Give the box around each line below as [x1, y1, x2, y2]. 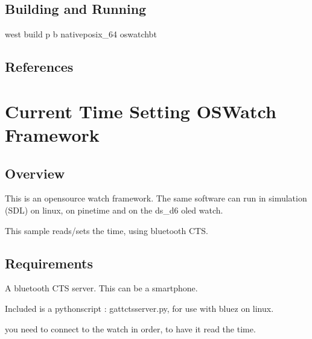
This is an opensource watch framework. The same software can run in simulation [5, 192, 307, 204]
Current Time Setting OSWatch [5, 98, 276, 123]
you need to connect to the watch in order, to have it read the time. [5, 322, 256, 335]
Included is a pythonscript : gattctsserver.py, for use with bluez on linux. [5, 302, 274, 314]
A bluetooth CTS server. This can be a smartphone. [5, 282, 198, 294]
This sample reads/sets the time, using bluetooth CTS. [5, 224, 208, 236]
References [5, 57, 74, 76]
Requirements [5, 253, 93, 272]
